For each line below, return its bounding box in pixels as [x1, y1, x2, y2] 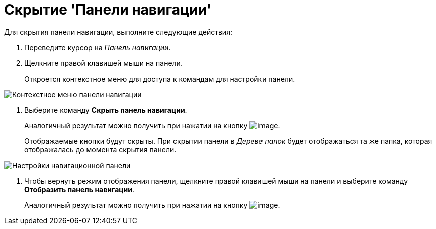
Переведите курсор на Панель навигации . [24, 43, 171, 52]
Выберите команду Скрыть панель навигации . [24, 105, 187, 114]
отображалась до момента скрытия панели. [24, 145, 177, 154]
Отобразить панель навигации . [24, 185, 134, 194]
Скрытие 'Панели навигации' [4, 1, 212, 18]
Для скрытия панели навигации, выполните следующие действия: [4, 27, 232, 36]
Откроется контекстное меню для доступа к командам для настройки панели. [24, 74, 295, 83]
